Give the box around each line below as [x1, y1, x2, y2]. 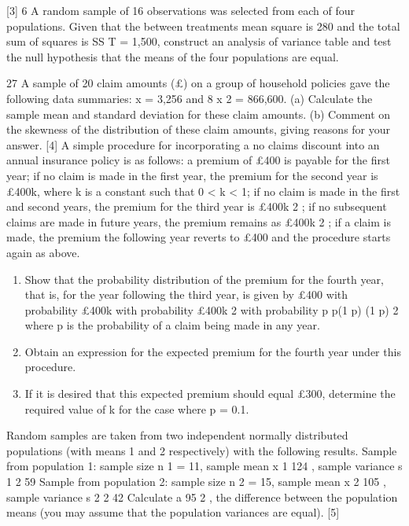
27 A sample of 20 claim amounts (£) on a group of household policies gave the [6, 75, 390, 91]
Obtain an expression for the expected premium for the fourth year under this [24, 343, 401, 359]
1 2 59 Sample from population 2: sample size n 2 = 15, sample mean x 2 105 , [6, 473, 386, 490]
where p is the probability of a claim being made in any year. [24, 317, 320, 333]
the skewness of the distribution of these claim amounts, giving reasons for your [6, 121, 391, 138]
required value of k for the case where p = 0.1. [24, 400, 249, 417]
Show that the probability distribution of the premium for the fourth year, [24, 270, 384, 287]
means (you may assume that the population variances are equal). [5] [6, 504, 340, 520]
